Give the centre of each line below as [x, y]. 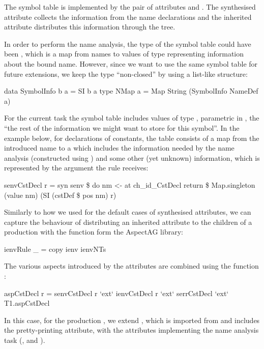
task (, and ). [25, 340]
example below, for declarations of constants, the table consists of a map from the [132, 138]
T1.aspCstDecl [27, 303]
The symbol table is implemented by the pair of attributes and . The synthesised [130, 7]
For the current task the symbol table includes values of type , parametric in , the [132, 118]
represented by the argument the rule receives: [76, 168]
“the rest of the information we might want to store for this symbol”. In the [122, 127]
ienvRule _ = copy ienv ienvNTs [55, 249]
